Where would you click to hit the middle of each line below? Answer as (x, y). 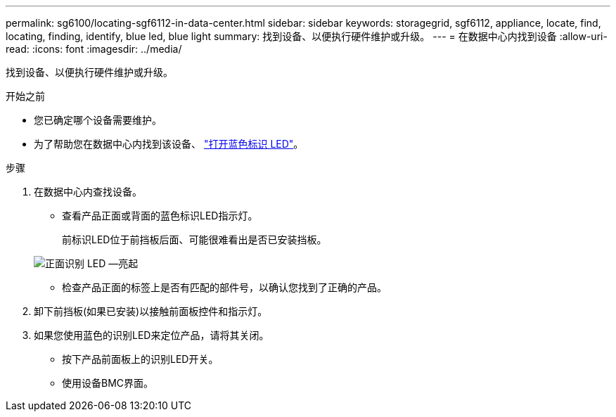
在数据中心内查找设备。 (88, 192)
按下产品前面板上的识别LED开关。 (140, 359)
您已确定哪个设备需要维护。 (98, 120)
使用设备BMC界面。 (108, 383)
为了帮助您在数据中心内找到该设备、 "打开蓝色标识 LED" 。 (169, 144)
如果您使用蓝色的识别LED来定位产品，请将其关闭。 (152, 335)
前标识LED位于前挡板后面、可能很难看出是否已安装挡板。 (194, 239)
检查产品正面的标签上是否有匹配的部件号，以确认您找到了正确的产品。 (224, 287)
